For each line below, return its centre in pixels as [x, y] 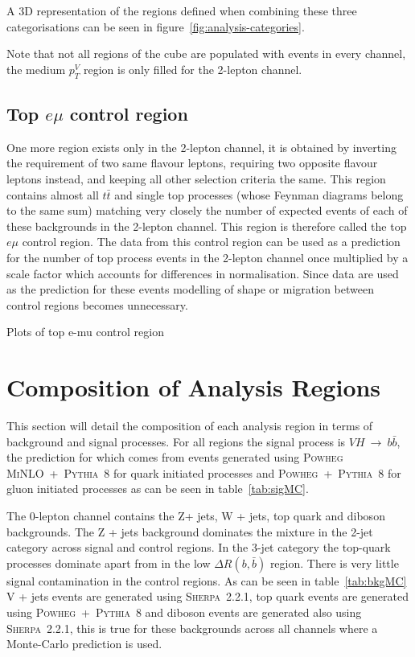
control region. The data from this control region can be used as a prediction [211, 242]
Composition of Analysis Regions [194, 387]
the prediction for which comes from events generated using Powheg [175, 457]
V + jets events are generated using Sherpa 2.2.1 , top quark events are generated [207, 596]
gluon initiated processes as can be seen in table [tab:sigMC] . [158, 489]
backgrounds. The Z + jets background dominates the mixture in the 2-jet [190, 531]
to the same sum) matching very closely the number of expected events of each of [207, 210]
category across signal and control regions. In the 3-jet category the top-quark [199, 547]
